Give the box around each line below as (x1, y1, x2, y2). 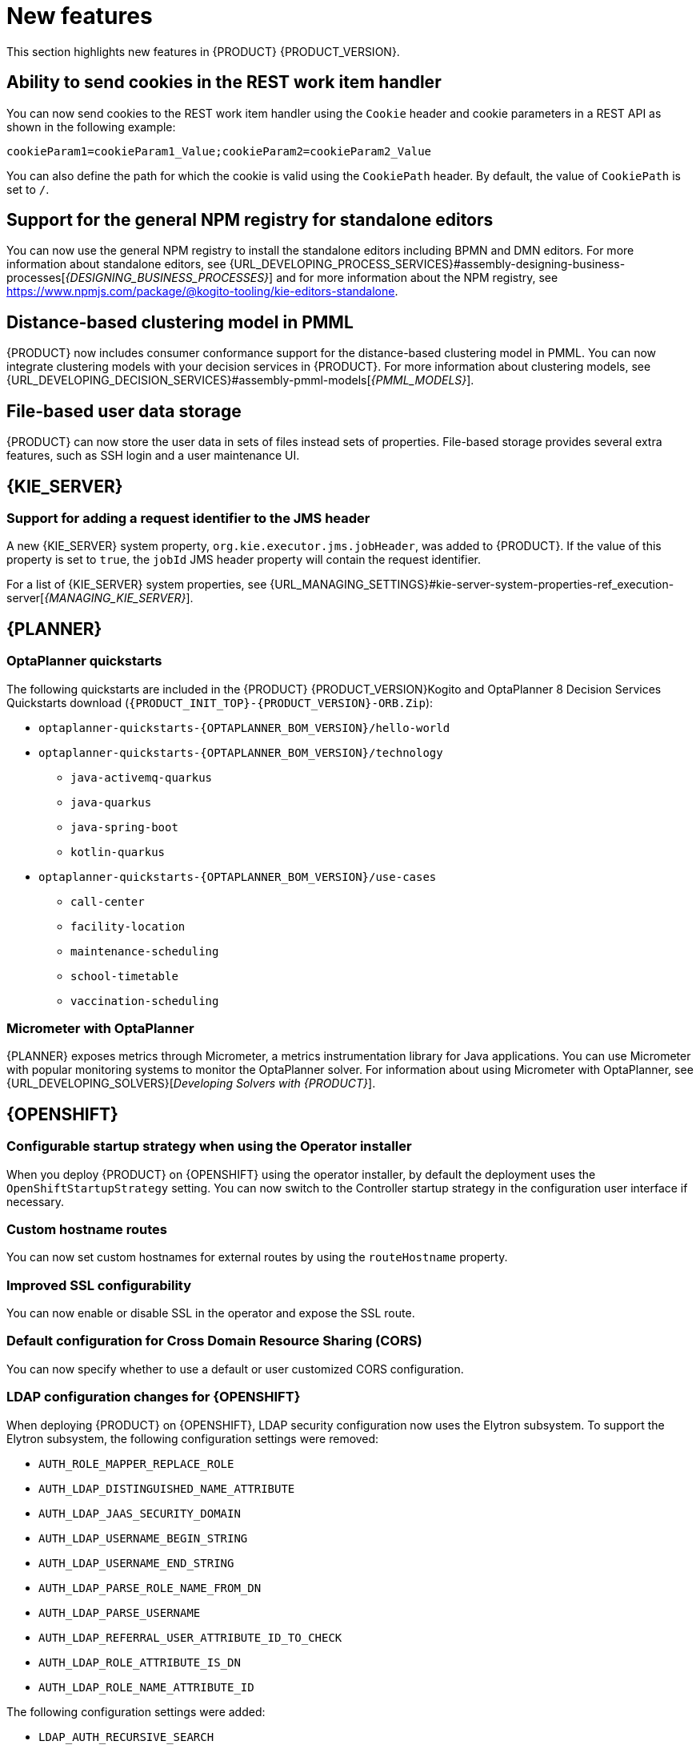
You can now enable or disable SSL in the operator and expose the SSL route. (6, 1306, 415, 1321)
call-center (70, 895, 145, 908)
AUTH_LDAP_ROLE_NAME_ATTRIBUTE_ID (38, 1680, 254, 1694)
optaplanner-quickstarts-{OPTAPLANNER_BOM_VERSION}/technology (38, 746, 443, 759)
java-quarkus (70, 795, 152, 809)
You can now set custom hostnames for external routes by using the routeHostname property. (6, 1250, 508, 1265)
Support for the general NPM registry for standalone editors (6, 210, 494, 231)
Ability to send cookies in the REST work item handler (6, 72, 442, 93)
